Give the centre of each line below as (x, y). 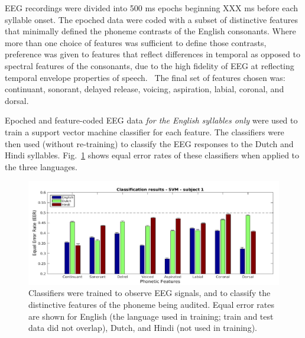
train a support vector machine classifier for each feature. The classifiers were (145, 131)
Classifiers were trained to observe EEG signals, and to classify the (150, 293)
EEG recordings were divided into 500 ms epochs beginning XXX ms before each (151, 8)
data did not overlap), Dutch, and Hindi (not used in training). (143, 328)
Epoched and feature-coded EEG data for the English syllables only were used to (151, 120)
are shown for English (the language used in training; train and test (151, 316)
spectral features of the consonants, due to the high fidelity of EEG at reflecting (150, 65)
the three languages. (41, 166)
